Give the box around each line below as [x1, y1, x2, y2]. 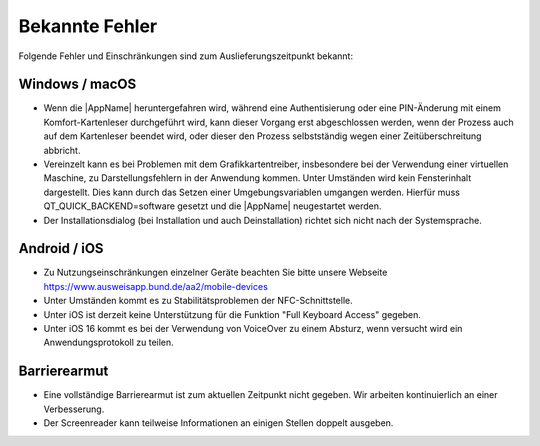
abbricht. [43, 144, 81, 156]
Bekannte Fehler [18, 15, 158, 37]
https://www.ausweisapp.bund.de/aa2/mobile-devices [43, 280, 269, 292]
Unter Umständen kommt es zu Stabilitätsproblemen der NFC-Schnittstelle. [43, 295, 354, 307]
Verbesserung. [43, 403, 105, 415]
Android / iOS [18, 240, 104, 257]
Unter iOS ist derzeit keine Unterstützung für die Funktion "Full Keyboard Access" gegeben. [43, 308, 422, 320]
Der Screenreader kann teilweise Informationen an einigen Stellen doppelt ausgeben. [43, 417, 394, 429]
